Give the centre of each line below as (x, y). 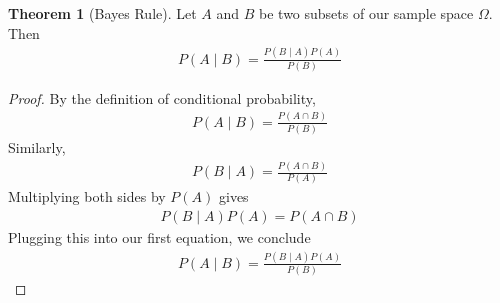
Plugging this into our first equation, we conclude (159, 236)
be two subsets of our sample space (366, 13)
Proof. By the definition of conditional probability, (162, 97)
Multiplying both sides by (87, 196)
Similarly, (37, 147)
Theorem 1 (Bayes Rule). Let (102, 13)
